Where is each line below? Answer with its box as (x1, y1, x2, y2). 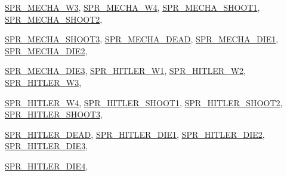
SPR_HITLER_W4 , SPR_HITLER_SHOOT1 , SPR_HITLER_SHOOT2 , (5, 96, 283, 109)
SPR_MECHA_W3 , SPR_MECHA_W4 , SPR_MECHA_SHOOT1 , (5, 1, 260, 13)
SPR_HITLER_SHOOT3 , (5, 108, 103, 121)
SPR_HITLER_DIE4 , (5, 159, 88, 172)
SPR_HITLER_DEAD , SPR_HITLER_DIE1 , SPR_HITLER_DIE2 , (5, 128, 265, 140)
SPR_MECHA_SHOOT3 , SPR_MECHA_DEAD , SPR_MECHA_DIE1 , (5, 33, 279, 45)
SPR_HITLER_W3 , (5, 76, 82, 88)
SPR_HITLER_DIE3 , (5, 140, 88, 152)
